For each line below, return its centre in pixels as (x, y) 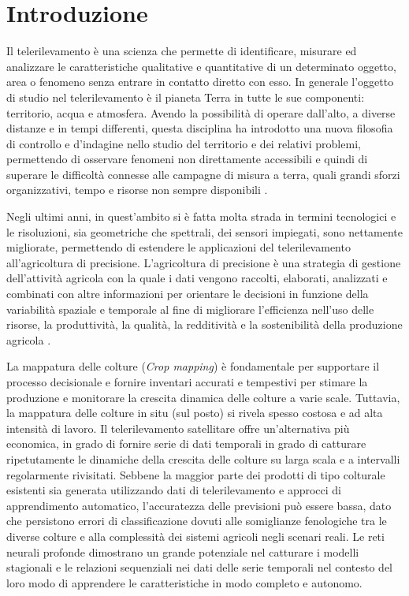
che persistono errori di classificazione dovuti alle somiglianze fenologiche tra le (197, 521)
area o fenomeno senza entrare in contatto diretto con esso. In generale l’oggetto (200, 82)
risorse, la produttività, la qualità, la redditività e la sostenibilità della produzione (204, 324)
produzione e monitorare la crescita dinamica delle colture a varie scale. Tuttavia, (203, 397)
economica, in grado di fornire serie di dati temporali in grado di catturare (186, 443)
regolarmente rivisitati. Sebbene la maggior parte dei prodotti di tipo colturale (196, 474)
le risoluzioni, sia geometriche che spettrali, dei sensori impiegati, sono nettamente (205, 231)
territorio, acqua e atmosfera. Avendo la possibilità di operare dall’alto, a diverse (201, 112)
